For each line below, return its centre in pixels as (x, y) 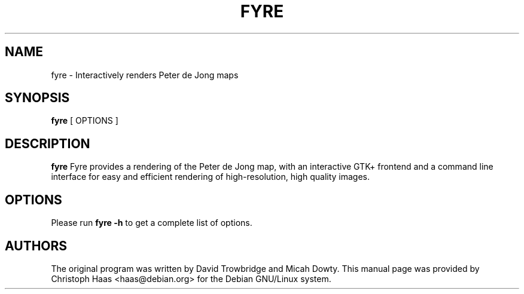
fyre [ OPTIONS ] (85, 121)
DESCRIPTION (48, 143)
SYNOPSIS (37, 98)
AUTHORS (36, 246)
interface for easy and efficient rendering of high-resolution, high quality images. (211, 177)
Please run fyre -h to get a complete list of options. (152, 223)
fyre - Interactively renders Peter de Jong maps (145, 75)
